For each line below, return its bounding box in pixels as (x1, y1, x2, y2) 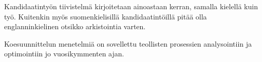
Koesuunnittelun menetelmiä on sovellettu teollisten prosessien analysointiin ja (4, 38, 252, 49)
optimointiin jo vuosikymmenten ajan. (4, 48, 124, 59)
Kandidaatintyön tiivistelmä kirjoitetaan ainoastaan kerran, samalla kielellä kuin (4, 1, 258, 11)
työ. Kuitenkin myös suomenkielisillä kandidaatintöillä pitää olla (4, 11, 207, 22)
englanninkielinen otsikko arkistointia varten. (4, 21, 146, 32)
